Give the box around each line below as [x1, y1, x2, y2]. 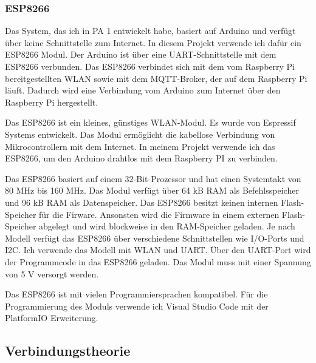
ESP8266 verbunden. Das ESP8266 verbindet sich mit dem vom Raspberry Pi [5, 60, 295, 72]
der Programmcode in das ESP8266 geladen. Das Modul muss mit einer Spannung [5, 255, 311, 268]
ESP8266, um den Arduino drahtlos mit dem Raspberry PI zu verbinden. [5, 152, 278, 165]
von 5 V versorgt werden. [5, 267, 99, 280]
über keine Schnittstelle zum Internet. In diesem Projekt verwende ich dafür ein [5, 36, 301, 49]
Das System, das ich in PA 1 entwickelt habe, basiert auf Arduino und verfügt [5, 24, 296, 37]
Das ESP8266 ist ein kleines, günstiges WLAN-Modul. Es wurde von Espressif [5, 116, 296, 129]
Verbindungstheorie [5, 341, 131, 360]
